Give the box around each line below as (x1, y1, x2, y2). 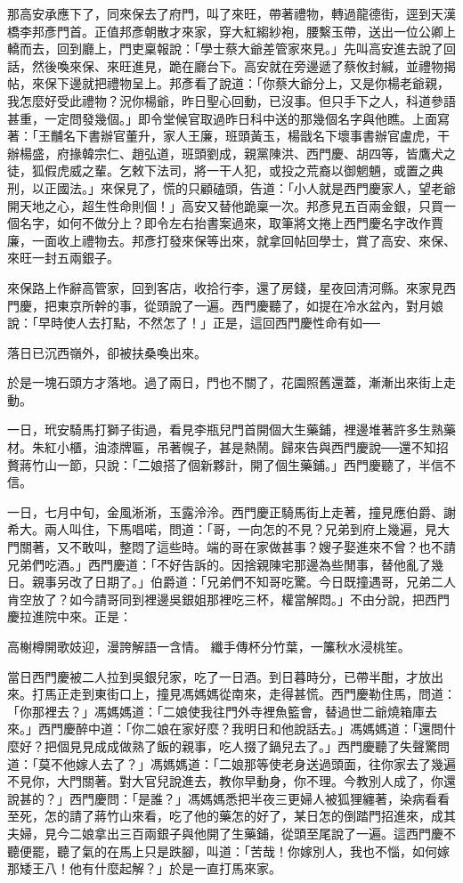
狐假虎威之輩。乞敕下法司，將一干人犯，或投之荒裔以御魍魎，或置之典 (31, 161, 443, 180)
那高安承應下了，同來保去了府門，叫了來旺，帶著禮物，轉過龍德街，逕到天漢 (7, 4, 456, 22)
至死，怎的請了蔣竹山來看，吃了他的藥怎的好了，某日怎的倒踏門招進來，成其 (7, 806, 456, 825)
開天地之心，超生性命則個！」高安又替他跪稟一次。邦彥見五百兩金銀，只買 (7, 196, 443, 215)
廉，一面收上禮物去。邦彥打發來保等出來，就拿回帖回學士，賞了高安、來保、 (7, 231, 456, 249)
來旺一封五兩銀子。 (7, 248, 119, 267)
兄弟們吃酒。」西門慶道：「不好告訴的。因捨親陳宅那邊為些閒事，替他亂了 (7, 555, 431, 573)
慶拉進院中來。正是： (7, 607, 132, 626)
